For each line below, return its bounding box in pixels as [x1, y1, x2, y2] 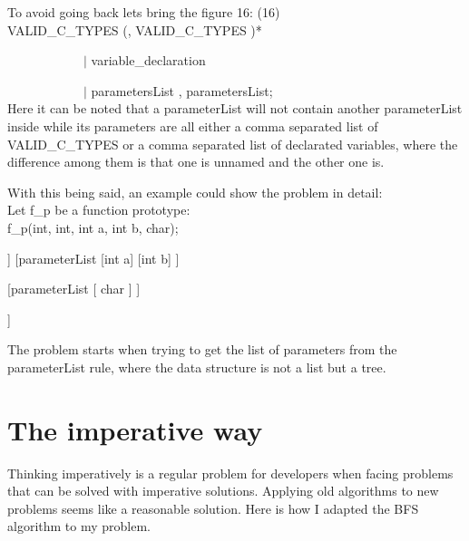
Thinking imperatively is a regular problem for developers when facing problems [7, 463, 454, 482]
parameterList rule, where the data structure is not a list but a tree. [7, 357, 386, 376]
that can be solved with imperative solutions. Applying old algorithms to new [7, 481, 439, 500]
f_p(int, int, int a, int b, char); [7, 217, 179, 237]
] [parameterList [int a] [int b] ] [7, 248, 180, 267]
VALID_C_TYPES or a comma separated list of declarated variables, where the [7, 134, 458, 153]
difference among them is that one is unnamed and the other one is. [7, 152, 385, 171]
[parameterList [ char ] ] [7, 279, 141, 298]
